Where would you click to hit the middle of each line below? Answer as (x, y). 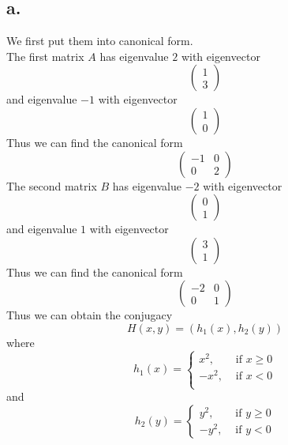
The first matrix (45, 56)
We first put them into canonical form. (100, 41)
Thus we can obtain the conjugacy (90, 315)
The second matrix (52, 185)
